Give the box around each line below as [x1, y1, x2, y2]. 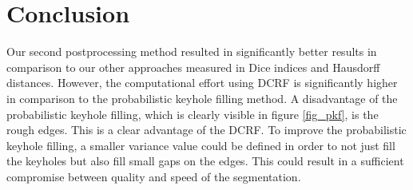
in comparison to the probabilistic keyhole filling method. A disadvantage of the [6, 89, 398, 106]
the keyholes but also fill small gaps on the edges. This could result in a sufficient [6, 152, 404, 169]
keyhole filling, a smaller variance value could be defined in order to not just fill [6, 137, 395, 153]
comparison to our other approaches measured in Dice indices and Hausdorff [6, 58, 380, 75]
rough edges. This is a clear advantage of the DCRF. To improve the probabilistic [6, 121, 407, 138]
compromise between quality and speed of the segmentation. [6, 168, 301, 184]
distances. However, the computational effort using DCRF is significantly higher [6, 74, 398, 91]
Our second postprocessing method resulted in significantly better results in [6, 43, 377, 60]
